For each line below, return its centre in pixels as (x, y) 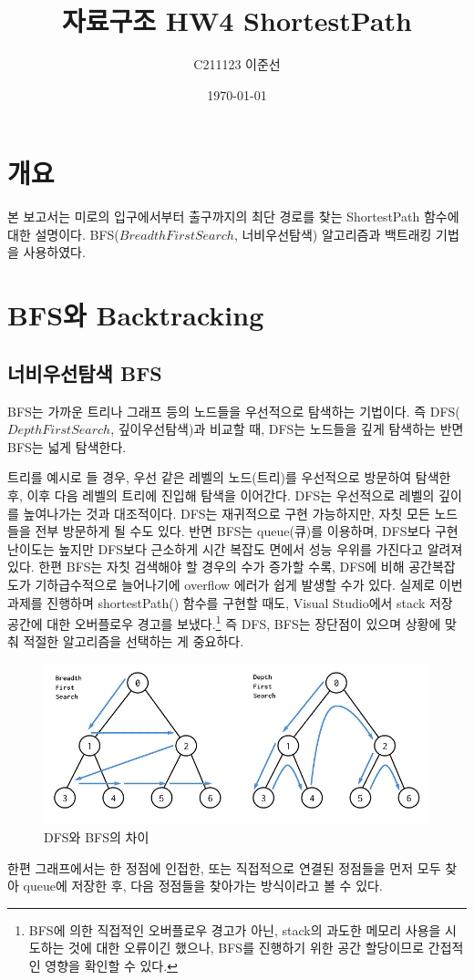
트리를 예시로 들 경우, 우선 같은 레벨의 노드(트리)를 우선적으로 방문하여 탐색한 (229, 477)
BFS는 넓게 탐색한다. (67, 446)
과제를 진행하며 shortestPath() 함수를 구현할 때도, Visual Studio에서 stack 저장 (230, 602)
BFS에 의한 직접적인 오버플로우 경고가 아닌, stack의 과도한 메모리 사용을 (235, 929)
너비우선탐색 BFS (85, 372)
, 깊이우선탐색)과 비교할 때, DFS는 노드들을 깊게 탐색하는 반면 (287, 429)
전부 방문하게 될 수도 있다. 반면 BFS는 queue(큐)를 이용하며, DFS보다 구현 (247, 531)
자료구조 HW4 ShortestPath (237, 21)
